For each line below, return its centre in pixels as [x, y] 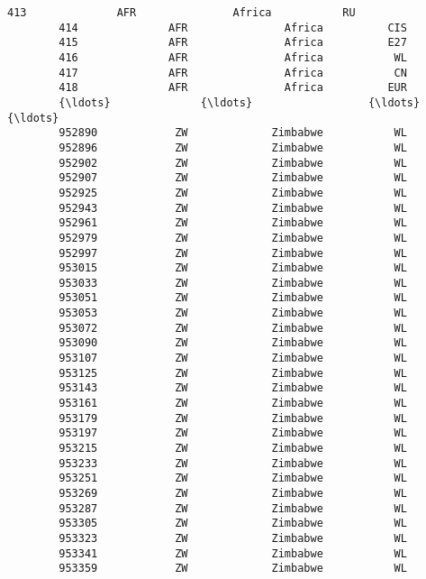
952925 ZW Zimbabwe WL [233, 193]
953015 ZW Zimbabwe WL [233, 268]
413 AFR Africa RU [181, 13]
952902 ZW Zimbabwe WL [233, 163]
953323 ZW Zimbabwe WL [233, 538]
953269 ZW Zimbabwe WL [233, 493]
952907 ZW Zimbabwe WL [233, 178]
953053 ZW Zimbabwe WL [233, 313]
